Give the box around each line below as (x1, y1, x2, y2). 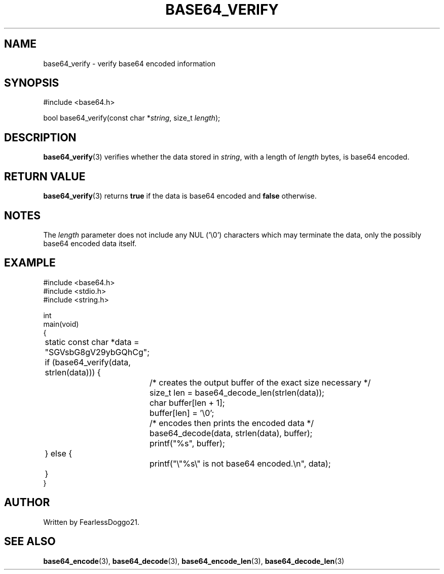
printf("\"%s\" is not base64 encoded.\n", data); (149, 458, 331, 469)
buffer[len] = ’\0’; (149, 407, 214, 418)
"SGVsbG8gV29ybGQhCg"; (45, 347, 150, 357)
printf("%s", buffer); (149, 438, 225, 448)
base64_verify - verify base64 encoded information (43, 59, 215, 68)
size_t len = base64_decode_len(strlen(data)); (149, 387, 324, 398)
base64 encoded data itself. (43, 239, 137, 248)
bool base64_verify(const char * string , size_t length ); (43, 113, 220, 123)
